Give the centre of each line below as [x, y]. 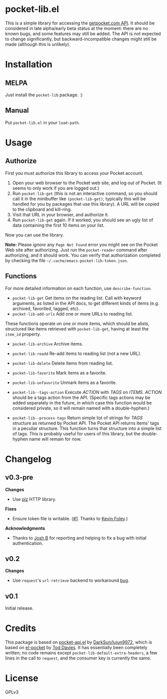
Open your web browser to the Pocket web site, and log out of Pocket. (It [87, 183]
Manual [17, 111]
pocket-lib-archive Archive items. [48, 344]
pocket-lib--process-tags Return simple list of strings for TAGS [78, 417]
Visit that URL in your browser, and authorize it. [61, 214]
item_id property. [23, 334]
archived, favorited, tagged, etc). [46, 309]
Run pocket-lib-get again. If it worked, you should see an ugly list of [83, 220]
